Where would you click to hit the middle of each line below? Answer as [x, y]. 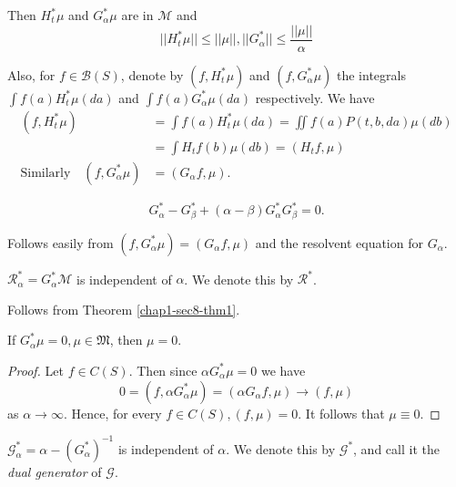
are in [137, 15]
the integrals [371, 74]
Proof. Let [35, 370]
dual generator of [55, 471]
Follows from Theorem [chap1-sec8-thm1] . [124, 309]
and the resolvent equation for [339, 242]
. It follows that [341, 413]
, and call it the [396, 448]
